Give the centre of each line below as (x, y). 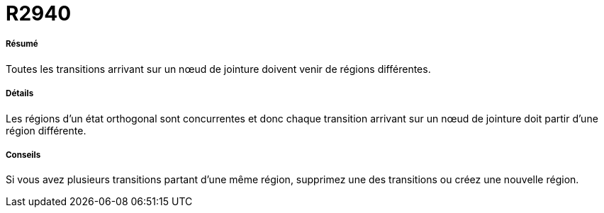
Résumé (22, 44)
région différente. (46, 130)
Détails (20, 94)
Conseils (23, 155)
